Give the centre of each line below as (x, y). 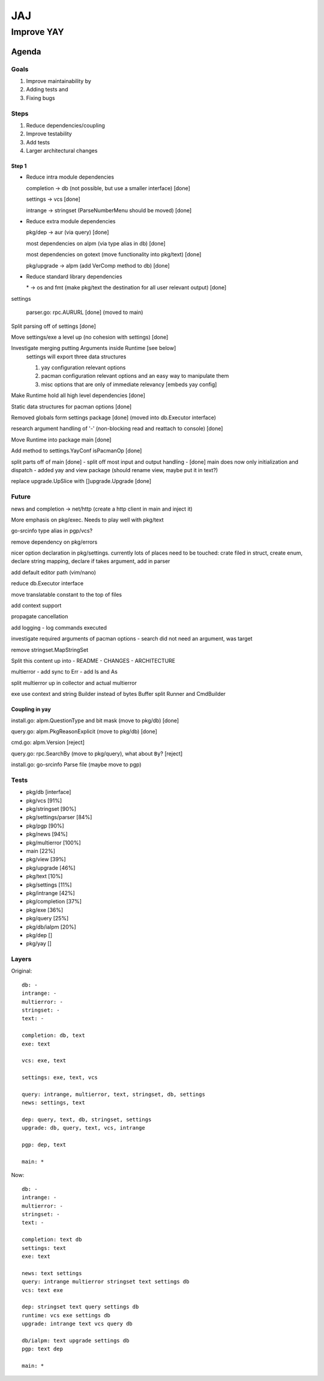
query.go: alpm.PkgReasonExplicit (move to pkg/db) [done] (84, 731)
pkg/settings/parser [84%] (59, 817)
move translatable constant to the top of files (67, 594)
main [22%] (40, 851)
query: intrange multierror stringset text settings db (106, 1282)
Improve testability (49, 134)
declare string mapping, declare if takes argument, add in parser (91, 561)
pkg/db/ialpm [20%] (51, 927)
